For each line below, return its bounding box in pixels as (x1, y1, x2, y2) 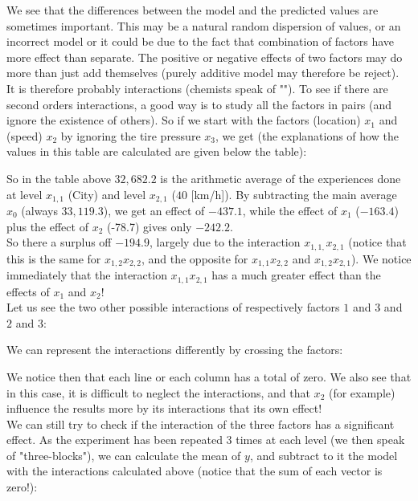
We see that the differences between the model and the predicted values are (6, 2, 379, 18)
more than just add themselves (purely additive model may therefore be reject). (6, 64, 400, 81)
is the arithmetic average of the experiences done (160, 169, 401, 186)
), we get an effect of (103, 202, 205, 218)
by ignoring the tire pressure (60, 127, 201, 144)
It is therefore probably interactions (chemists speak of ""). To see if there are (6, 79, 388, 96)
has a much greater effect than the (211, 267, 381, 283)
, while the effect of (242, 202, 338, 218)
